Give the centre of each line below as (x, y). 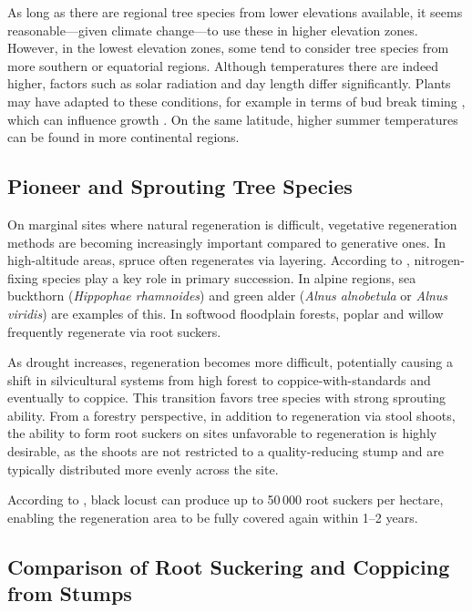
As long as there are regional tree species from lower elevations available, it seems (235, 12)
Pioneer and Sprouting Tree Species (180, 186)
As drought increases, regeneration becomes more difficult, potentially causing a (231, 362)
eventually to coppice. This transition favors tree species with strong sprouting (227, 398)
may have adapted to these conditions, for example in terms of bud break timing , (236, 101)
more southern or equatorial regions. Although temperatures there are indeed (223, 65)
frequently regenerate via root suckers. (114, 331)
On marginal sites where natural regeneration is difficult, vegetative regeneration (232, 224)
